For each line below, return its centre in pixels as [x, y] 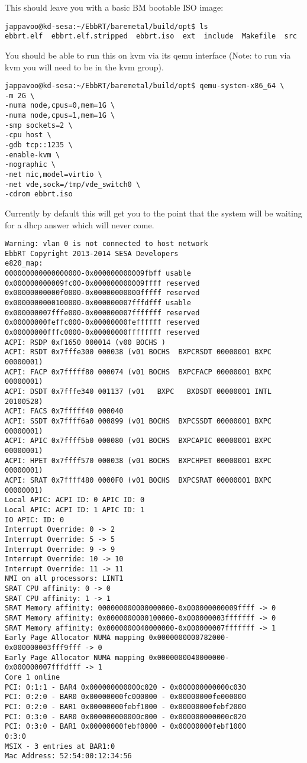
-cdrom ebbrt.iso [39, 194]
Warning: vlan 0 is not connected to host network [106, 244]
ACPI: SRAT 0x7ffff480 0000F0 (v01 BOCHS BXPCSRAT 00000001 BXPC [138, 480]
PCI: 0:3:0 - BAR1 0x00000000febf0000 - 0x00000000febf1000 [126, 727]
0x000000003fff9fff [43, 648]
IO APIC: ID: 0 [35, 520]
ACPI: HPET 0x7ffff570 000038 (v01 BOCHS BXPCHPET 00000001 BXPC [138, 460]
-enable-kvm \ [33, 155]
